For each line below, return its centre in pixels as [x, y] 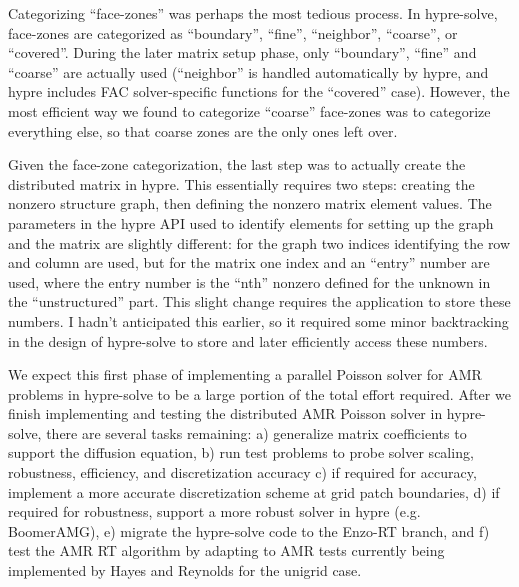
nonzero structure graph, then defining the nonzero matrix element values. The [250, 203]
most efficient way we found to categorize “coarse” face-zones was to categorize [249, 110]
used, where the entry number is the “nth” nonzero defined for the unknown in [249, 281]
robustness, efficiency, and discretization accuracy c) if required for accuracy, [242, 472]
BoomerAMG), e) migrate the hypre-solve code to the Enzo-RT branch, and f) [249, 530]
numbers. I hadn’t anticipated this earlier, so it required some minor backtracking [258, 320]
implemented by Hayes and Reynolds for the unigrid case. [185, 570]
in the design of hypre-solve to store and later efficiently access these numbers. [248, 340]
